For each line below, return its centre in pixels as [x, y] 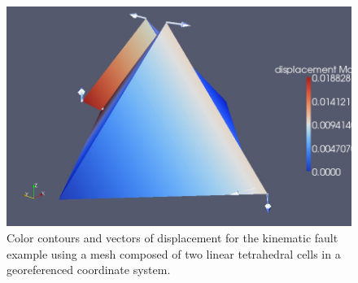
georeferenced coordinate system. [89, 270]
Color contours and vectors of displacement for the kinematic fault [172, 237]
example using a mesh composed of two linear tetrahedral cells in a [174, 253]
